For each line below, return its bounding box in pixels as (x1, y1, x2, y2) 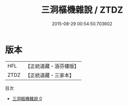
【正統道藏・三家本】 (25, 71, 75, 78)
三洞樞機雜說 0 (12, 95, 43, 101)
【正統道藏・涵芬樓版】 (25, 63, 80, 70)
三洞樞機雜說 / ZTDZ (41, 4, 124, 16)
